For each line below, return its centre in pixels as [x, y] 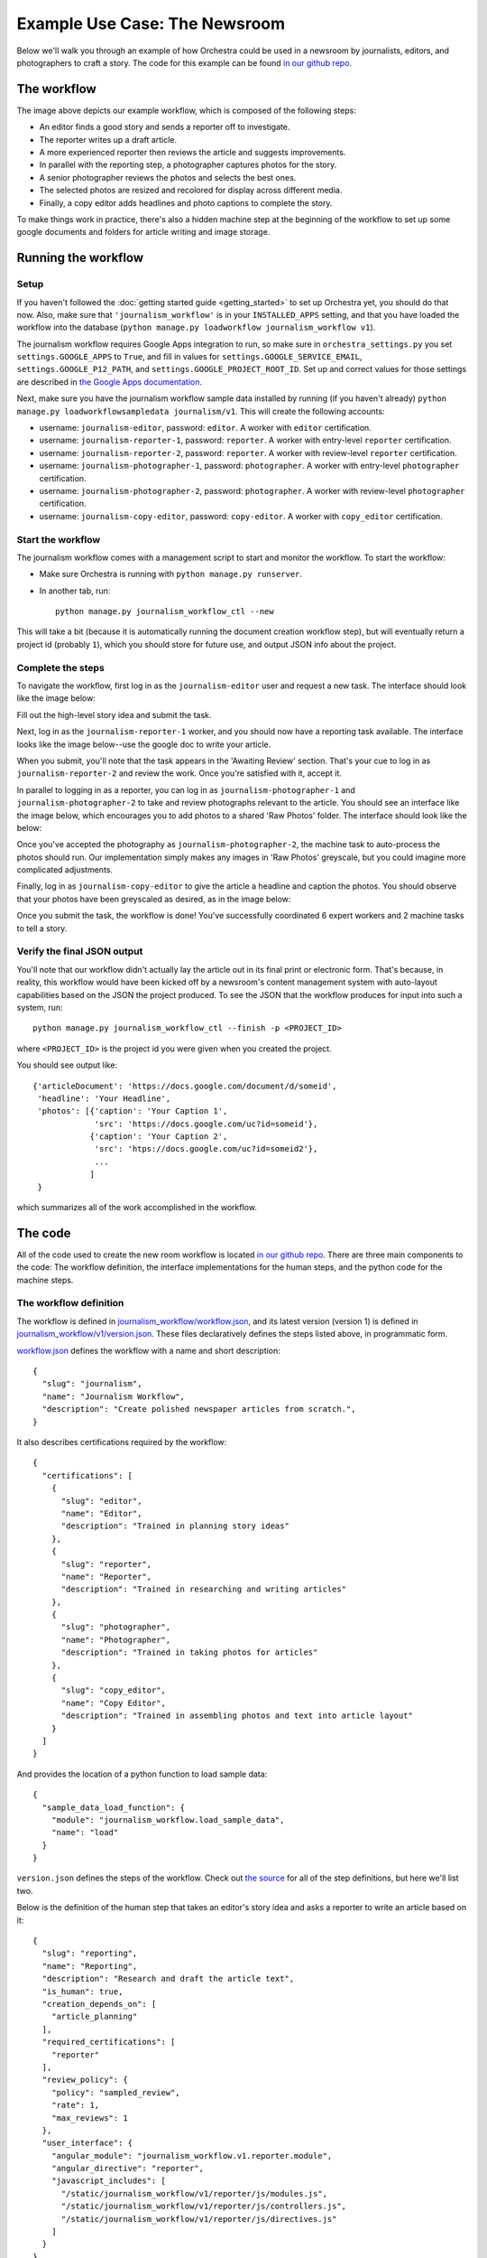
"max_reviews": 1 [89, 2118]
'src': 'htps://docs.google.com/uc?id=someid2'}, [206, 1149]
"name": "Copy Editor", [114, 1703]
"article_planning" [94, 2017]
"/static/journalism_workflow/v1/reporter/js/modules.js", [194, 2193]
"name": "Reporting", [90, 1966]
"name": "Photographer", [116, 1640]
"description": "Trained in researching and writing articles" [204, 1589]
